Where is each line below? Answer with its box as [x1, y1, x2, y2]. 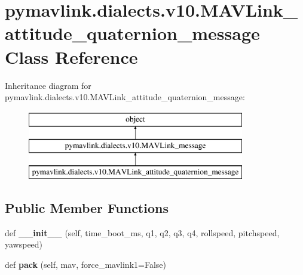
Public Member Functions [5, 199, 169, 217]
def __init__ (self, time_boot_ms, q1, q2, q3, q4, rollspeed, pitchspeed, [5, 226, 280, 239]
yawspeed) [5, 238, 43, 251]
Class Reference [5, 44, 138, 69]
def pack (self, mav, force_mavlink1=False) [5, 258, 166, 271]
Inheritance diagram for [5, 79, 91, 91]
